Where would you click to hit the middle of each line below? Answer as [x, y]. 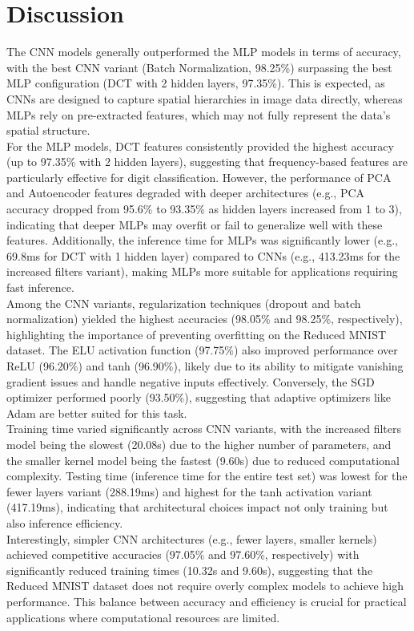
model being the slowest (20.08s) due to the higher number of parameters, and [199, 444]
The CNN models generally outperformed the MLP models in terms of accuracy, [204, 52]
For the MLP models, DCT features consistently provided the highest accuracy [200, 146]
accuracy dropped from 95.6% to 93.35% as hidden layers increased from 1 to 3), [204, 209]
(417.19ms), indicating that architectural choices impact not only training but [197, 507]
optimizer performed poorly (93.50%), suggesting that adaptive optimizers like [199, 397]
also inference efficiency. [65, 522]
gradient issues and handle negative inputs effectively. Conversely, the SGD [191, 381]
